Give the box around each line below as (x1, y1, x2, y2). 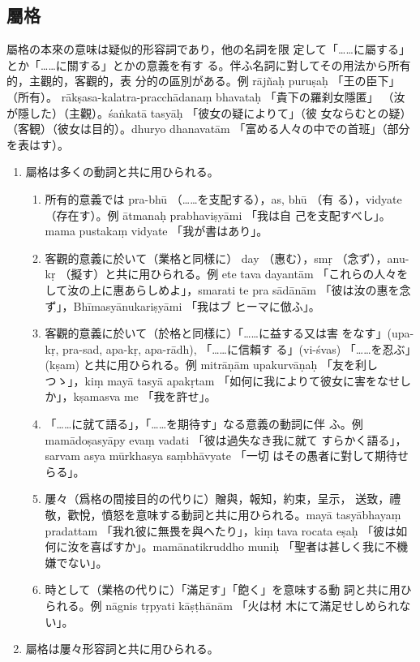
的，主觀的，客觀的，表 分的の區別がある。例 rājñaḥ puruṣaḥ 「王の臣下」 (6, 72, 401, 89)
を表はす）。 (6, 135, 69, 153)
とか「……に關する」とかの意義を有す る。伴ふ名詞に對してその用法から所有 (6, 56, 411, 73)
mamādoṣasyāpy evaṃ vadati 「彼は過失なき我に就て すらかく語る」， (45, 431, 407, 448)
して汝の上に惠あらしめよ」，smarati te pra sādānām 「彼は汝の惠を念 (45, 281, 411, 298)
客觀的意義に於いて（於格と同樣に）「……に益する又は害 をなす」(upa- (45, 325, 414, 342)
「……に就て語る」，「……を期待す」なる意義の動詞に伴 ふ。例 (45, 415, 363, 432)
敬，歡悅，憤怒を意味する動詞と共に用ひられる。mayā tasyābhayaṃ (45, 506, 401, 523)
